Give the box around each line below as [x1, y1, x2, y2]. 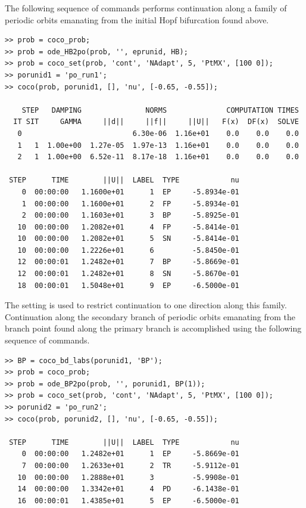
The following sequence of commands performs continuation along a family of [5, 2, 287, 14]
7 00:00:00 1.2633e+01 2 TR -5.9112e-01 [21, 461, 239, 470]
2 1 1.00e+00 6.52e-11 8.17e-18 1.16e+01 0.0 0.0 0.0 [17, 153, 299, 162]
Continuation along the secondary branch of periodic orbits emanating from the [5, 310, 296, 323]
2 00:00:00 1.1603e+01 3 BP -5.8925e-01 [21, 211, 239, 220]
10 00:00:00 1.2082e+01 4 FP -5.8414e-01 [17, 222, 239, 231]
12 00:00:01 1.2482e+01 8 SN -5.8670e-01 [17, 270, 239, 278]
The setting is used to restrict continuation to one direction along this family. [5, 299, 287, 311]
